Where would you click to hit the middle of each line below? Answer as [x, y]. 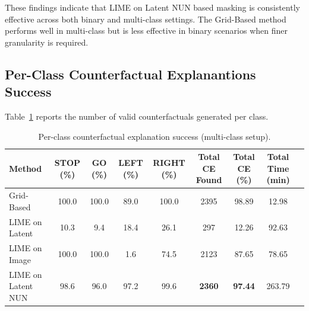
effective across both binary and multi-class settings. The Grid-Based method [146, 19]
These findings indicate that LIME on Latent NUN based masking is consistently [152, 7]
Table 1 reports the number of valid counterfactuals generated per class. [137, 116]
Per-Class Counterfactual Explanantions [130, 74]
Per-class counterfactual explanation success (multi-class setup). [154, 136]
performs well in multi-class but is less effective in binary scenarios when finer [146, 31]
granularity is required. [47, 42]
